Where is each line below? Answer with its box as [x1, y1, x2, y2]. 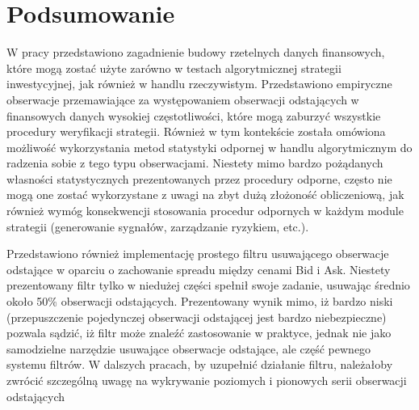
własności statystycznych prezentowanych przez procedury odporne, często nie [6, 170, 392, 187]
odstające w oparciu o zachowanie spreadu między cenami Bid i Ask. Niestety [6, 260, 391, 277]
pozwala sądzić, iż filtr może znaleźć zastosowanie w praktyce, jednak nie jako [6, 324, 392, 341]
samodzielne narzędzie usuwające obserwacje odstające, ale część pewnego [6, 340, 371, 357]
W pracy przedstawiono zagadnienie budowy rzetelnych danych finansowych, [6, 44, 385, 61]
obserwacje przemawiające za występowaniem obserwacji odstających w [6, 91, 359, 108]
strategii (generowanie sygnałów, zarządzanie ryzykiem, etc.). [6, 218, 309, 235]
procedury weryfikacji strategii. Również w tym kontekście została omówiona [6, 123, 386, 140]
